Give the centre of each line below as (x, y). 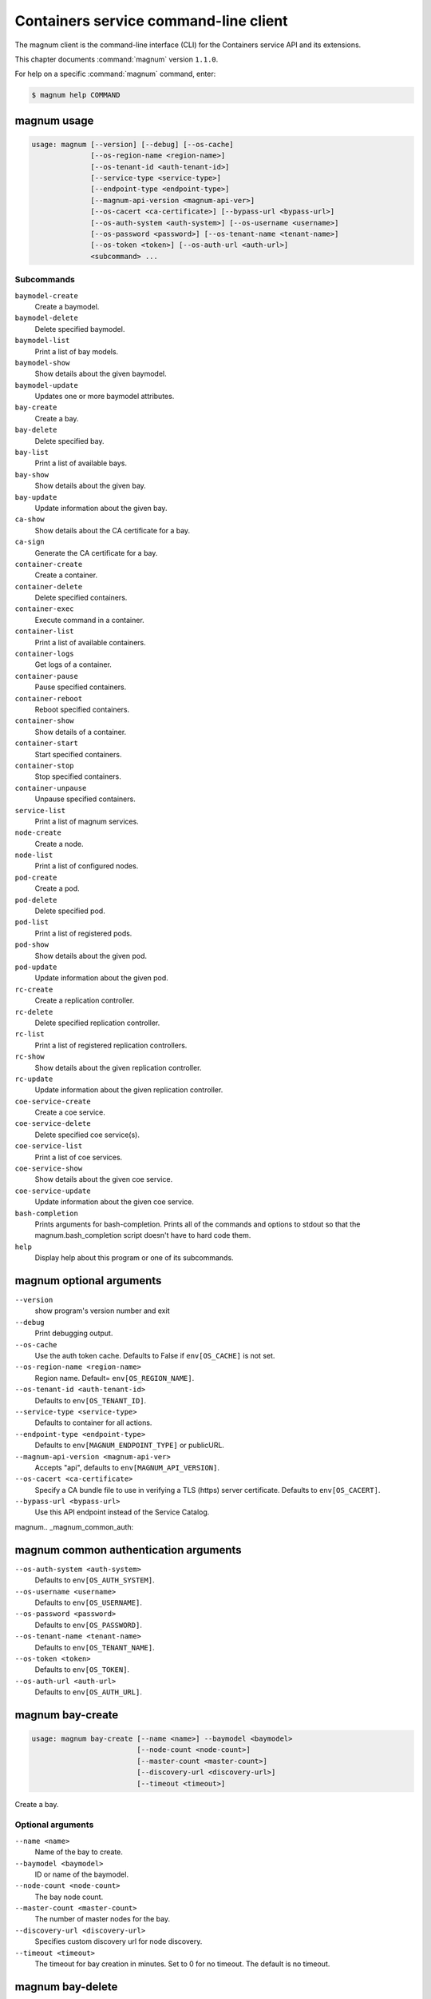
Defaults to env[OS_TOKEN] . (82, 1670)
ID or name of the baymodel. (82, 1874)
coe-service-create (53, 1101)
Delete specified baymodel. (80, 329)
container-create (49, 564)
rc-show (30, 1057)
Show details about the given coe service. (104, 1179)
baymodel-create (47, 295)
